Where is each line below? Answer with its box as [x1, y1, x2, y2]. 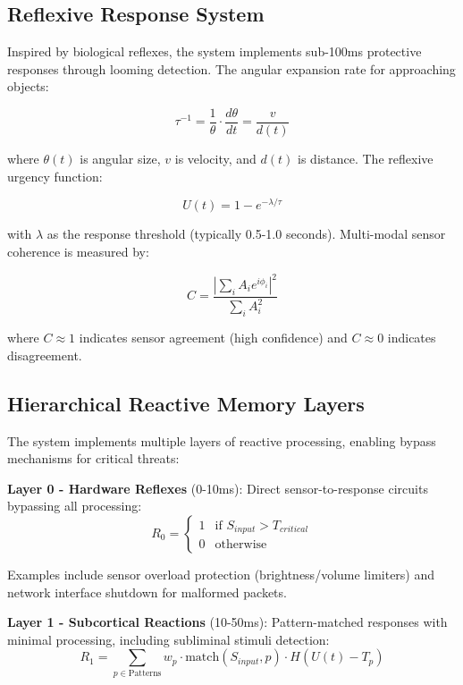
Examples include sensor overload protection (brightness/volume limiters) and [7, 564, 435, 583]
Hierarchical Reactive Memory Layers [7, 389, 365, 417]
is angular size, [80, 149, 161, 168]
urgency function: [7, 166, 103, 185]
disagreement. [7, 345, 82, 364]
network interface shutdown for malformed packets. [7, 582, 287, 601]
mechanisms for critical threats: [7, 449, 180, 468]
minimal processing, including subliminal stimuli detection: [7, 630, 330, 648]
